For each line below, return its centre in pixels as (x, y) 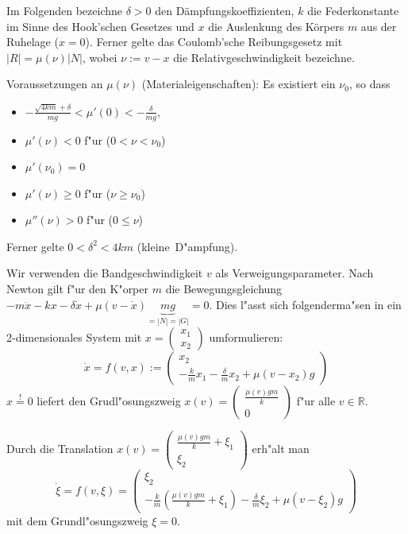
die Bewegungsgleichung (224, 289)
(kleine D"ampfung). (187, 246)
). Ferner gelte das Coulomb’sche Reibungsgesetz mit (214, 42)
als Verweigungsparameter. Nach (294, 273)
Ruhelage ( (33, 42)
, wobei (100, 57)
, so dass (370, 84)
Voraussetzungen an (55, 84)
